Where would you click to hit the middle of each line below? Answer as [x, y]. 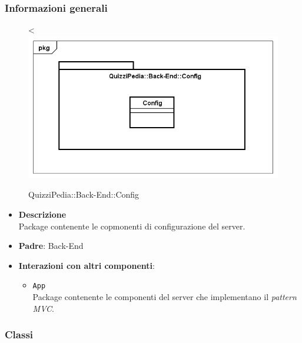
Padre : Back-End [51, 246]
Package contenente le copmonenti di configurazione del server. [132, 226]
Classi [19, 334]
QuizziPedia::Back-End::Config [84, 194]
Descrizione [42, 214]
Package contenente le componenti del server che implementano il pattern [165, 296]
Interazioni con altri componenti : [87, 265]
